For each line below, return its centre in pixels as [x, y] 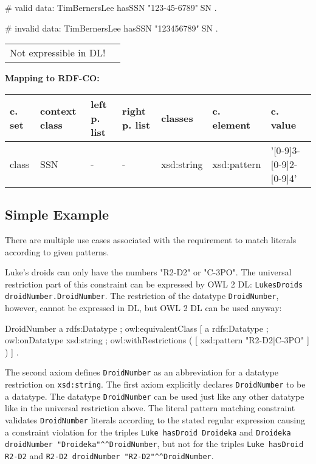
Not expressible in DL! [58, 53]
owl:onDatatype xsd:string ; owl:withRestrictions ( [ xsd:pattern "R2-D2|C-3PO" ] [157, 340]
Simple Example [57, 214]
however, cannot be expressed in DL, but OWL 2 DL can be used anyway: [143, 308]
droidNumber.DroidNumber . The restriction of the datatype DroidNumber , [142, 296]
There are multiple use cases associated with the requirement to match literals [151, 239]
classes [177, 118]
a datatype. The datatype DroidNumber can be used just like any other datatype [155, 396]
